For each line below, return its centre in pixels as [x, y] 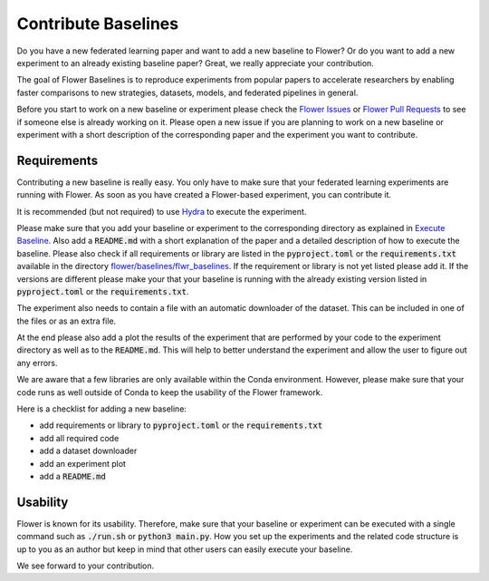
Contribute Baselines [98, 24]
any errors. [37, 363]
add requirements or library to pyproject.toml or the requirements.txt [181, 425]
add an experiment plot [83, 463]
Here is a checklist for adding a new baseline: [102, 409]
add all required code [79, 438]
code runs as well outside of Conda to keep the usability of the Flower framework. [170, 392]
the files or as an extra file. [67, 321]
